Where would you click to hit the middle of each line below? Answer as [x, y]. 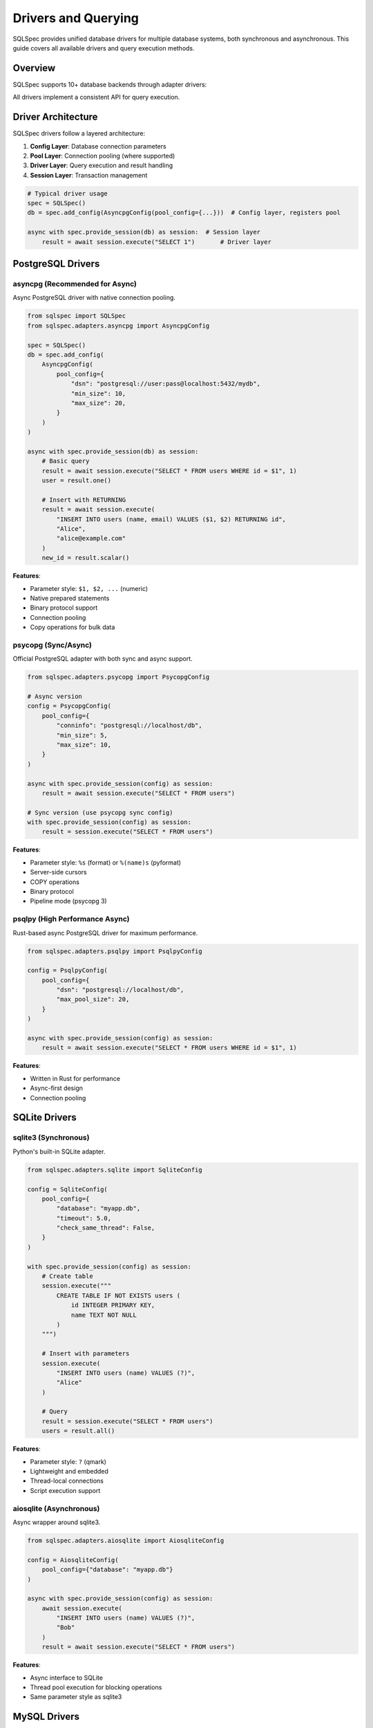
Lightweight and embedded [69, 1472]
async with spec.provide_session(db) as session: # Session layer [144, 232]
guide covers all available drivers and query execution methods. [104, 48]
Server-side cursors [58, 872]
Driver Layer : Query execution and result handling [102, 165]
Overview [34, 68]
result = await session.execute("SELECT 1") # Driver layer [157, 242]
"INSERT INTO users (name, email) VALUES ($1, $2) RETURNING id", [171, 519]
